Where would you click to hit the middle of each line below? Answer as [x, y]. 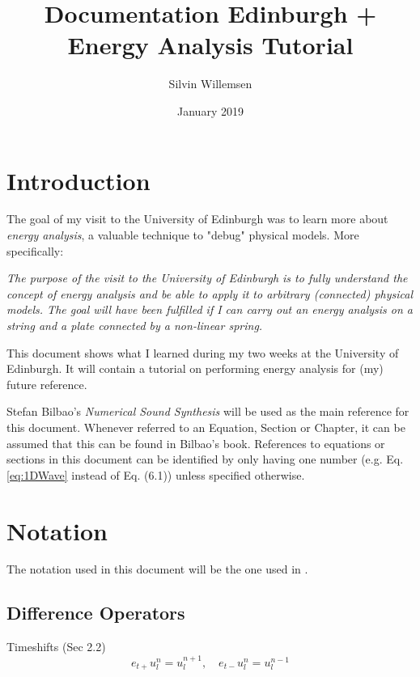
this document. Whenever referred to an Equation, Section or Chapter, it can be [206, 427]
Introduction [78, 180]
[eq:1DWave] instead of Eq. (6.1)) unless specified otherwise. [156, 474]
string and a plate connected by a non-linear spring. [135, 325]
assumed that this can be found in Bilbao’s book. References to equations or [196, 443]
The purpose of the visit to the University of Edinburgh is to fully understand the [207, 278]
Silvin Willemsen [210, 84]
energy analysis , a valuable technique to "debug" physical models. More [183, 235]
